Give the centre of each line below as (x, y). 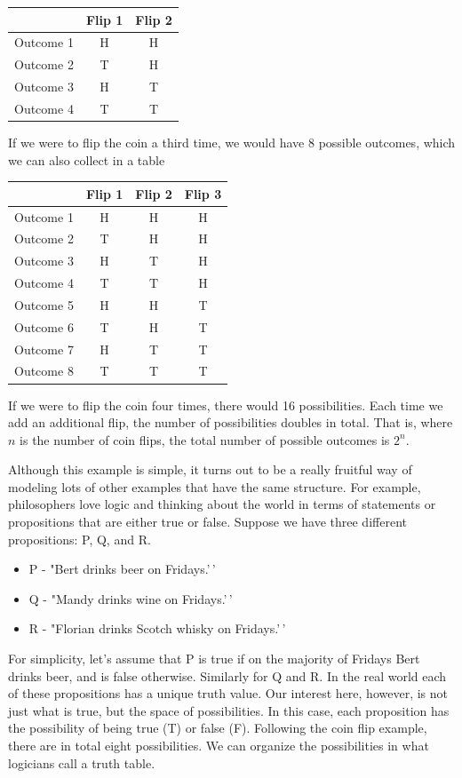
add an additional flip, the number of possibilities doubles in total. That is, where (231, 422)
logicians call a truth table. (82, 762)
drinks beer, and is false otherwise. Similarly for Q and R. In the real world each (227, 675)
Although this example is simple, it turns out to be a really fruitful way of (210, 469)
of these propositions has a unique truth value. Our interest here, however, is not (228, 693)
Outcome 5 (44, 304)
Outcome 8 (44, 371)
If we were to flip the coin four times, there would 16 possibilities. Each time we (226, 405)
